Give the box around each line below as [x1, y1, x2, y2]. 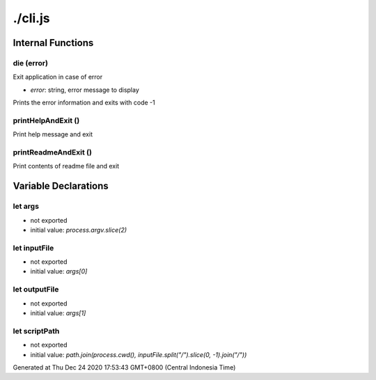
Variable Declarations [13, 180, 109, 192]
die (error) [13, 58, 49, 68]
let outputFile [13, 285, 59, 294]
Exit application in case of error [13, 73, 103, 81]
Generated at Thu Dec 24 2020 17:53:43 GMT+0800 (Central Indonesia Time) [13, 363, 236, 372]
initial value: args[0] [30, 267, 88, 276]
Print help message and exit [13, 130, 93, 138]
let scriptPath [13, 326, 60, 335]
